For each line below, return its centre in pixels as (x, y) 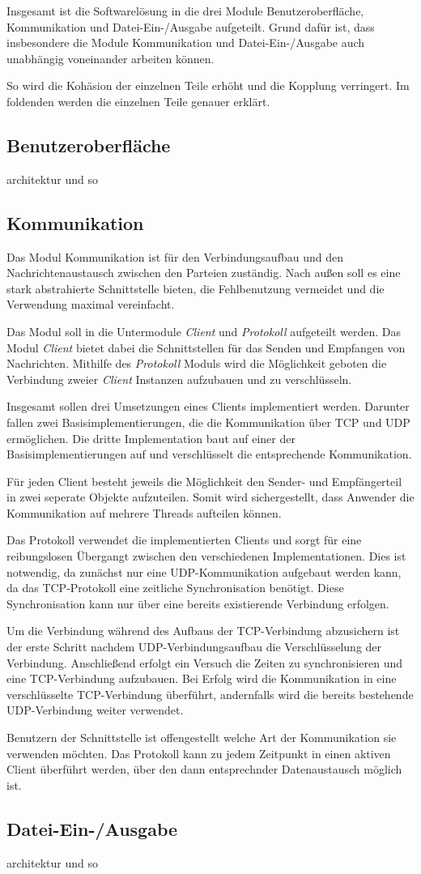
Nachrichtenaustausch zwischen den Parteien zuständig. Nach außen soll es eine (204, 273)
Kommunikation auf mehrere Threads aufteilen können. (144, 512)
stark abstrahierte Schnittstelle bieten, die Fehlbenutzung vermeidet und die (196, 288)
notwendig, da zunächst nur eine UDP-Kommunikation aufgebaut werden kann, (204, 571)
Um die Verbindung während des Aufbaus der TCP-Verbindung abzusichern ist (203, 631)
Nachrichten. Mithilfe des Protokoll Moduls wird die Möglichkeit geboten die (197, 363)
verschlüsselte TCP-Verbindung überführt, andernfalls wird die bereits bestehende (210, 694)
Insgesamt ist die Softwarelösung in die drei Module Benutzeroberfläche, (185, 11)
